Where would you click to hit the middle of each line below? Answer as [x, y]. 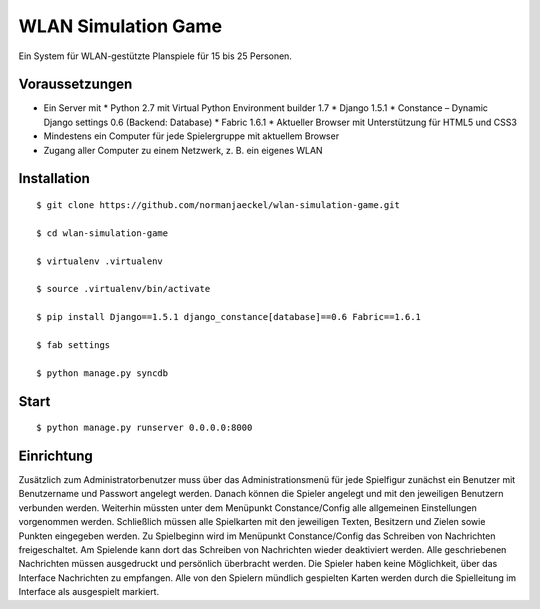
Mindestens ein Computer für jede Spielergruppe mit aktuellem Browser [191, 136]
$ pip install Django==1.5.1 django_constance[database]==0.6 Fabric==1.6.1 [229, 317]
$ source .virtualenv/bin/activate [123, 289]
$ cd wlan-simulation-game [102, 233]
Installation [54, 178]
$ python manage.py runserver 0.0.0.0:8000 [144, 428]
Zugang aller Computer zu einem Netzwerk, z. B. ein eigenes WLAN [183, 150]
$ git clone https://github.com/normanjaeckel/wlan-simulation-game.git [218, 205]
